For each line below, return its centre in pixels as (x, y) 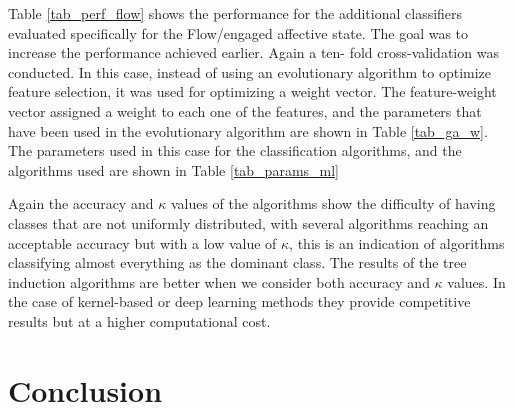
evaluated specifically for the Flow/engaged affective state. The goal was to (238, 32)
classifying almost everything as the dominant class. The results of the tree (237, 262)
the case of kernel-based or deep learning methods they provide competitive (239, 301)
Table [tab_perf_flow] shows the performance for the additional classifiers (235, 13)
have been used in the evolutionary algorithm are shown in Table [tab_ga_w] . (248, 130)
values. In (476, 281)
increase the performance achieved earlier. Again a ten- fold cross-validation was (253, 52)
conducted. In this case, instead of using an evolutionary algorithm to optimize (250, 71)
